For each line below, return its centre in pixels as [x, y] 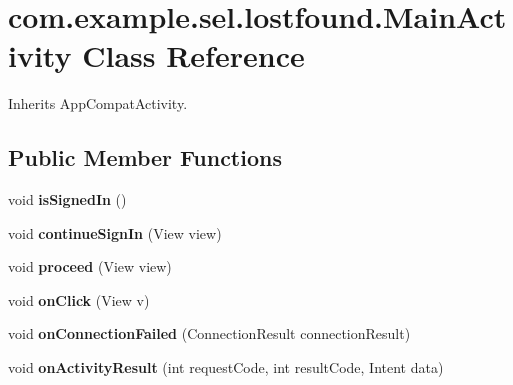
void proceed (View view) [90, 266]
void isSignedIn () [67, 199]
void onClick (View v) [79, 299]
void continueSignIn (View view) [115, 232]
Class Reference [193, 55]
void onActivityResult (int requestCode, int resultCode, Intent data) [226, 367]
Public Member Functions [145, 157]
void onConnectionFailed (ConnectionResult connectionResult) [209, 333]
